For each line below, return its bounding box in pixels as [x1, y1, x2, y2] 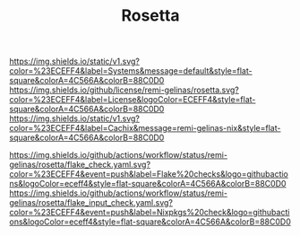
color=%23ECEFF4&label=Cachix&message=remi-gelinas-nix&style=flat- [9, 123, 281, 134]
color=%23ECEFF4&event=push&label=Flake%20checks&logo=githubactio [9, 169, 288, 179]
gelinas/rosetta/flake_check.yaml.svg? [9, 159, 150, 170]
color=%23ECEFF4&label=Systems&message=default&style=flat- [9, 66, 253, 76]
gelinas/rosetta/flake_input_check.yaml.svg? [9, 197, 173, 208]
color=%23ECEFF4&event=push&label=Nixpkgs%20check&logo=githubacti [9, 207, 290, 218]
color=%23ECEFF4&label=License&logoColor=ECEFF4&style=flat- [9, 94, 256, 105]
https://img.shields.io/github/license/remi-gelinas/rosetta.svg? [9, 84, 239, 95]
